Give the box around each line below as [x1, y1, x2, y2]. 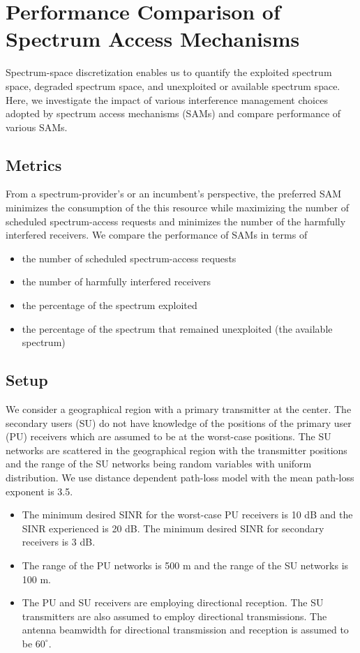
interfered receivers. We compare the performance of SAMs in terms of [6, 227, 308, 242]
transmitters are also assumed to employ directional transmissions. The [22, 608, 327, 623]
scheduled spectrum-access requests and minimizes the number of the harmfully [6, 213, 346, 228]
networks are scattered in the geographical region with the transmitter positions [6, 442, 347, 457]
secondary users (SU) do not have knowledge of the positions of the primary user [6, 415, 352, 430]
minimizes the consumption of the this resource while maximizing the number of [6, 200, 349, 215]
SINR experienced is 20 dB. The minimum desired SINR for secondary [22, 520, 324, 535]
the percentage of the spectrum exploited [22, 298, 197, 313]
